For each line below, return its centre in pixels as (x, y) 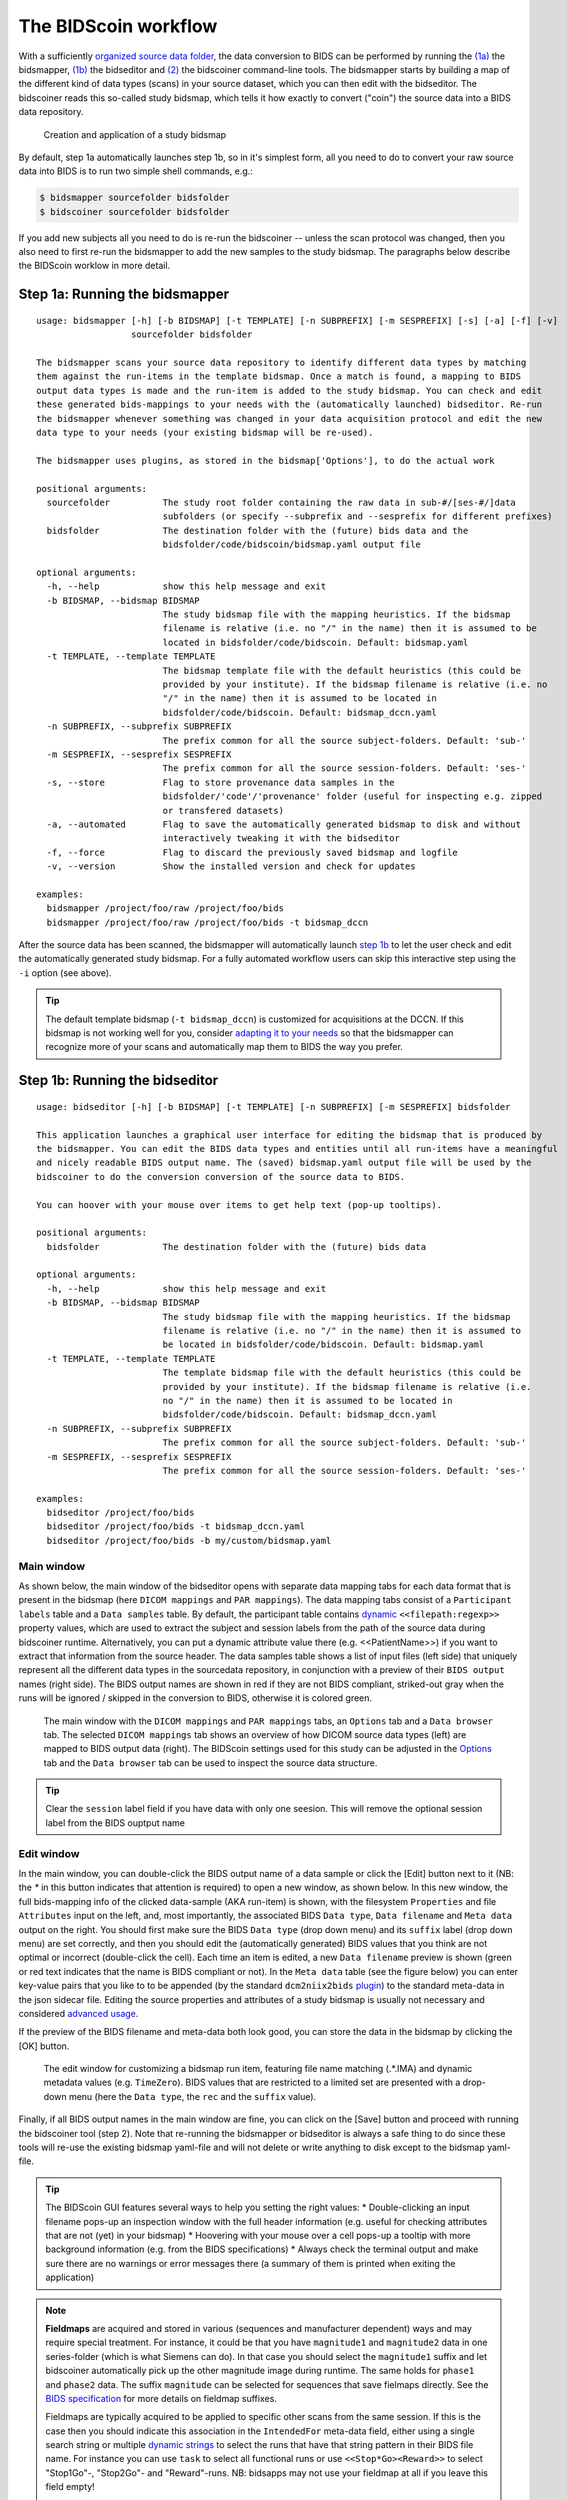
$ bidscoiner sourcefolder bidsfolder (134, 211)
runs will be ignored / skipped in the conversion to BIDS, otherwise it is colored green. (195, 1698)
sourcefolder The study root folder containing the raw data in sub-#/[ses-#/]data (281, 502)
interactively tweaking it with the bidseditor (281, 838)
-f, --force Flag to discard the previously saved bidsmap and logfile (252, 852)
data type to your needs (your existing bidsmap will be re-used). (205, 432)
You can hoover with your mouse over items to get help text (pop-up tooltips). (239, 1204)
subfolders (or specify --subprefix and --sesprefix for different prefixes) (358, 516)
